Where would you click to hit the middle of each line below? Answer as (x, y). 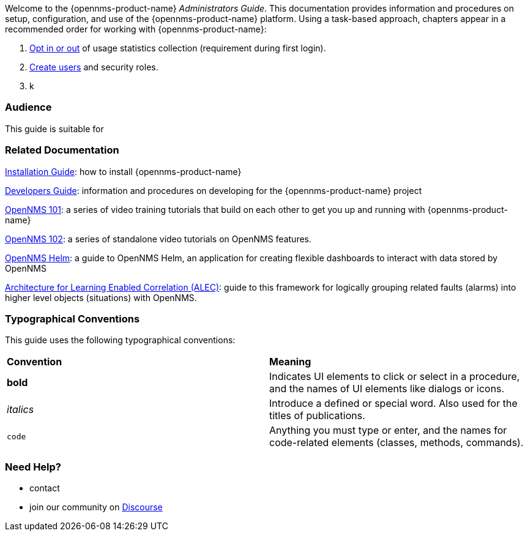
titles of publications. (317, 416)
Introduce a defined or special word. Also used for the (393, 404)
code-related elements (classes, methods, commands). (396, 443)
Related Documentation (62, 150)
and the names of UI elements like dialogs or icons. (387, 389)
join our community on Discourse (96, 507)
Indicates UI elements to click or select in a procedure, (395, 377)
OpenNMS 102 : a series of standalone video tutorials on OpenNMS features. (158, 239)
